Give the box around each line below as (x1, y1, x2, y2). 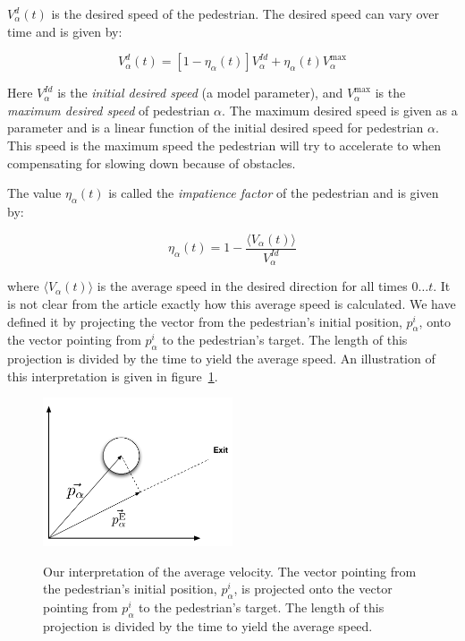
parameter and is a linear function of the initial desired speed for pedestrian (7, 118, 424, 137)
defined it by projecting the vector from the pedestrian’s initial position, (7, 312, 402, 330)
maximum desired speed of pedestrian (7, 100, 210, 119)
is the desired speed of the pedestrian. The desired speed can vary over (51, 4, 439, 22)
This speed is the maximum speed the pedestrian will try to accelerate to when (7, 135, 442, 154)
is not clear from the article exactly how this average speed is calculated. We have (7, 295, 456, 312)
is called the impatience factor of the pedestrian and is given (108, 184, 439, 202)
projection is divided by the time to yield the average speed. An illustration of (7, 349, 435, 368)
